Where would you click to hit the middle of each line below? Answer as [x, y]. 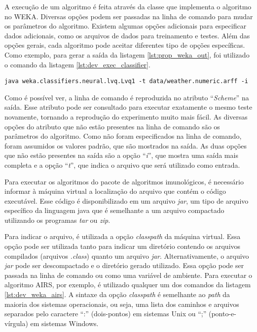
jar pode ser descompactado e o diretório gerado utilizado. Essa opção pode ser [124, 265]
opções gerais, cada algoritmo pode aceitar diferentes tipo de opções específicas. [125, 45]
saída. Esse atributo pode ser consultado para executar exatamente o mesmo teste [128, 107]
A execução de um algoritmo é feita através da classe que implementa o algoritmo [128, 6]
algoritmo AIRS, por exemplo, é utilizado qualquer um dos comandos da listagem [128, 285]
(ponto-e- [222, 314]
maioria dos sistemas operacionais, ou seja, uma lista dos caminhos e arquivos [122, 304]
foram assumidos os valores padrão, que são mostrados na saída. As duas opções [126, 145]
